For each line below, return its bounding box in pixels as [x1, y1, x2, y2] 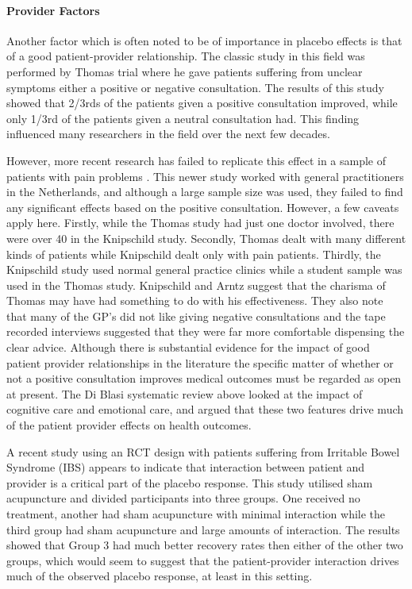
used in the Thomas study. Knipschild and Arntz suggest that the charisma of [6, 276, 386, 293]
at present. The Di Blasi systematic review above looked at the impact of [6, 385, 363, 402]
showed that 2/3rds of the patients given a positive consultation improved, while [6, 94, 398, 111]
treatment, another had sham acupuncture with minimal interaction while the [6, 506, 386, 522]
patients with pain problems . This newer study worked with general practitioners [6, 167, 404, 184]
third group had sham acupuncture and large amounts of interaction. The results [6, 521, 400, 537]
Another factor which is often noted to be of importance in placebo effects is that [6, 32, 402, 48]
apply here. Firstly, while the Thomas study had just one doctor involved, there [6, 214, 395, 231]
